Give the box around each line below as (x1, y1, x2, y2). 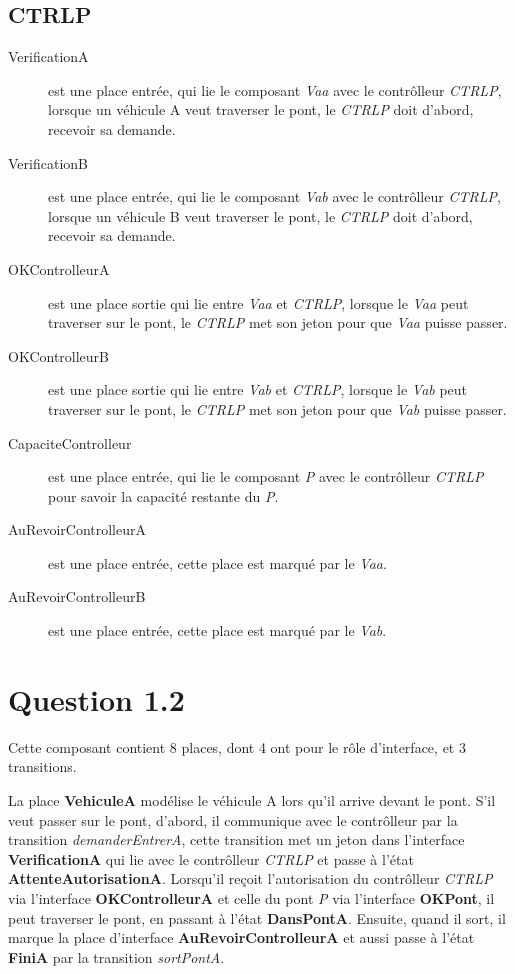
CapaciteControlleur (8, 432, 132, 453)
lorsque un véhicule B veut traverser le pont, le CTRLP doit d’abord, (48, 205, 473, 226)
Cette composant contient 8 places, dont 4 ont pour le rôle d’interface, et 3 (8, 736, 466, 757)
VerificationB (8, 152, 88, 173)
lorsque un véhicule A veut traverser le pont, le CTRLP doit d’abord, (48, 99, 474, 120)
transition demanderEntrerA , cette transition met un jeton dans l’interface (8, 829, 465, 850)
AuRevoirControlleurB (8, 586, 146, 607)
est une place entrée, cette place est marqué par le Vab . (48, 620, 387, 641)
